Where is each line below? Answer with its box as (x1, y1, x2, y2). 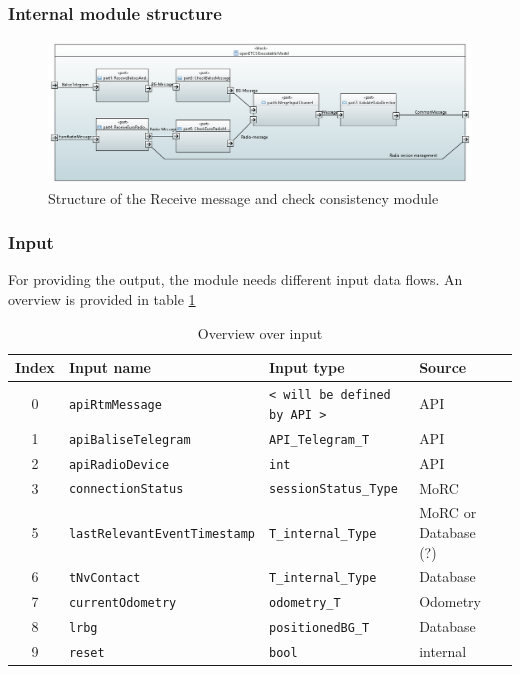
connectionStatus (68, 482, 184, 497)
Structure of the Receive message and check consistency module (48, 187, 439, 208)
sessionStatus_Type (269, 482, 398, 497)
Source (419, 357, 467, 378)
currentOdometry (68, 596, 177, 611)
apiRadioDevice (68, 457, 170, 472)
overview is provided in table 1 (8, 289, 196, 310)
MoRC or (419, 502, 477, 523)
